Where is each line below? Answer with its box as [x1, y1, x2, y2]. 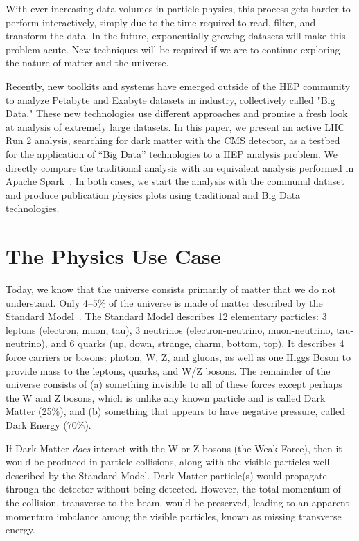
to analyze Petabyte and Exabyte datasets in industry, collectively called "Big [6, 92, 335, 107]
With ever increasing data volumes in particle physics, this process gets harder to [6, 1, 351, 15]
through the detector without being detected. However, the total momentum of [6, 481, 341, 496]
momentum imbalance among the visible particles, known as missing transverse [6, 508, 342, 523]
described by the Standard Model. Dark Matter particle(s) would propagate [6, 468, 327, 482]
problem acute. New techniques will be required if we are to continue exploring [6, 42, 340, 56]
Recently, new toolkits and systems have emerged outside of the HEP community [6, 78, 351, 93]
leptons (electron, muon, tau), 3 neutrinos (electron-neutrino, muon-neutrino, [6, 322, 333, 337]
